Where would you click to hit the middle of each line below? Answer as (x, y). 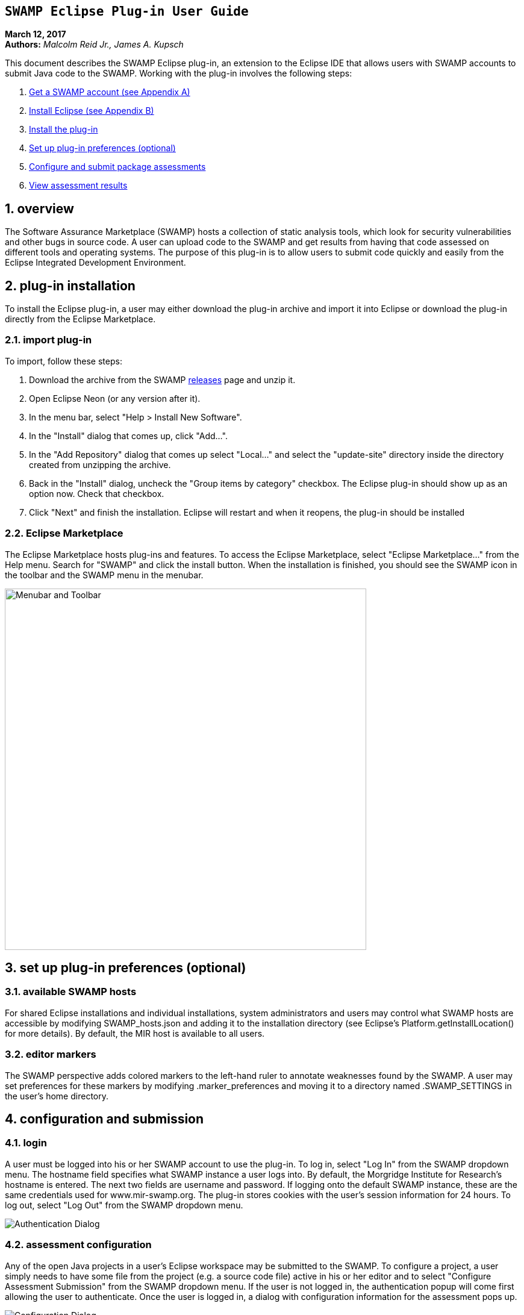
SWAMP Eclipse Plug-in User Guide (127, 11)
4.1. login (26, 1143)
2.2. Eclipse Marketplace (64, 533)
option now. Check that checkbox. (97, 493)
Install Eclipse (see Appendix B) (92, 111)
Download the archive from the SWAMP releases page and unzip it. (162, 380)
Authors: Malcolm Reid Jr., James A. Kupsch (94, 45)
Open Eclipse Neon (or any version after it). (115, 398)
